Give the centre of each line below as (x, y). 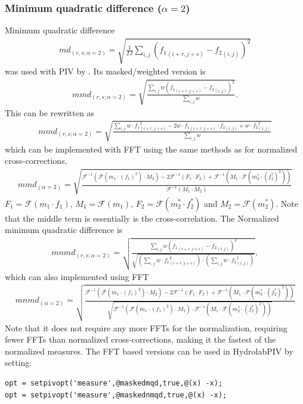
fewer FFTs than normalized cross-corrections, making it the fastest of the (140, 339)
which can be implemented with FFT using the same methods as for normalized (151, 149)
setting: (18, 363)
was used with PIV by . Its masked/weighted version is (105, 71)
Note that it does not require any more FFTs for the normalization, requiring (146, 327)
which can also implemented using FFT (77, 276)
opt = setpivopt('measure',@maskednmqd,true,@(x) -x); (116, 395)
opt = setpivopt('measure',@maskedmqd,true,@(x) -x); (114, 383)
